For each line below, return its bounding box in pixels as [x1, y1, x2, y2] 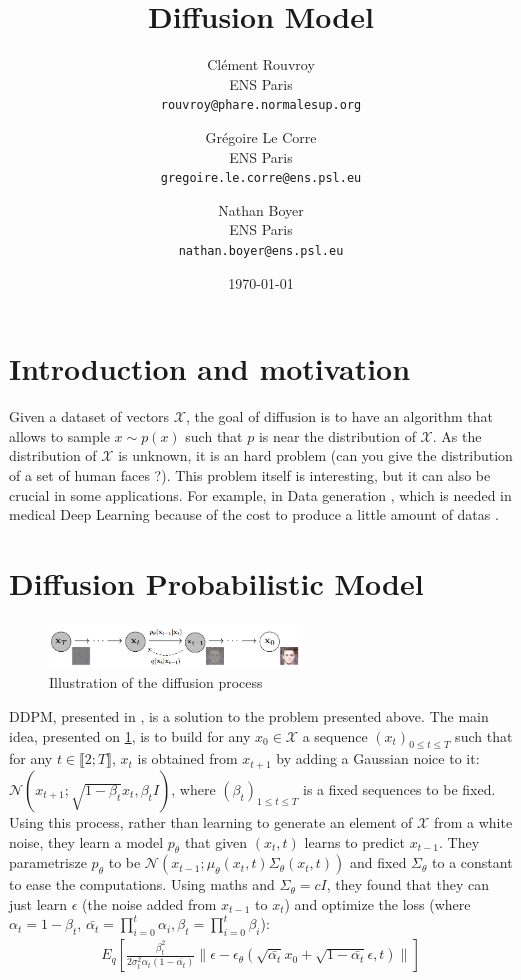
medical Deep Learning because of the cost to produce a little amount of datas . [9, 504, 499, 525]
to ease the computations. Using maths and [9, 874, 275, 895]
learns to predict [304, 831, 406, 852]
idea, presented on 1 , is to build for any [9, 725, 251, 746]
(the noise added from [82, 893, 217, 914]
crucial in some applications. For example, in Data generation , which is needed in [9, 484, 512, 505]
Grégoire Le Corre [205, 126, 317, 147]
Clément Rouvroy [207, 54, 315, 75]
